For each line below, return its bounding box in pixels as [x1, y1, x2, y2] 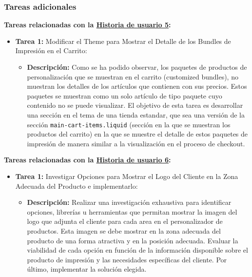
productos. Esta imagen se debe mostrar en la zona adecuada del [27, 225, 221, 236]
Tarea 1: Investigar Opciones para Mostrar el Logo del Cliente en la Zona [15, 171, 238, 181]
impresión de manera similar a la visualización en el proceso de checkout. [27, 138, 245, 148]
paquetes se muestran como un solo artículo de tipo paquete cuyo [27, 90, 222, 100]
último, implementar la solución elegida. [27, 264, 147, 274]
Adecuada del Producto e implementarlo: [15, 180, 138, 191]
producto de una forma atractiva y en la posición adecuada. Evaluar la [27, 235, 238, 245]
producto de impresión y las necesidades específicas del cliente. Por [27, 254, 227, 264]
